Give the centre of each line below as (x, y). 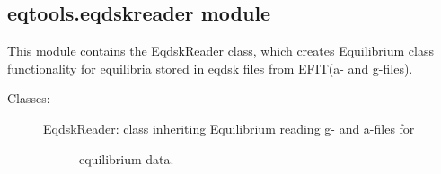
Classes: (29, 98)
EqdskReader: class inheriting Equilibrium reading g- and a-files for (229, 128)
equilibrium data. (127, 158)
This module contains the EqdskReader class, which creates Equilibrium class (220, 51)
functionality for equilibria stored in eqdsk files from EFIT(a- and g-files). (210, 68)
